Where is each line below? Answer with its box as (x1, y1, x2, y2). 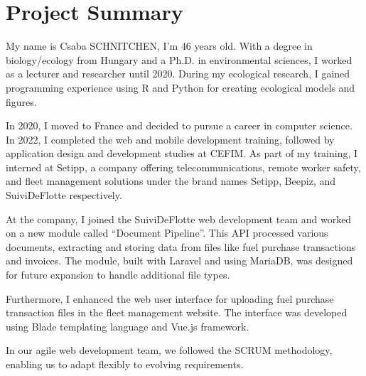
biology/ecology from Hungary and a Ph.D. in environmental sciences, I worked (6, 52, 352, 67)
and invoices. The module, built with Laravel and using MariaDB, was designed (6, 253, 353, 268)
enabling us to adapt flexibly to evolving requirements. (6, 357, 244, 371)
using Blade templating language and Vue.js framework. (6, 318, 249, 333)
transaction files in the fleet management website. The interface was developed (6, 305, 348, 320)
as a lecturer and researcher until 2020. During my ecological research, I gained (6, 66, 350, 81)
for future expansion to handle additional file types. (6, 267, 230, 282)
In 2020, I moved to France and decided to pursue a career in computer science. (6, 118, 352, 133)
